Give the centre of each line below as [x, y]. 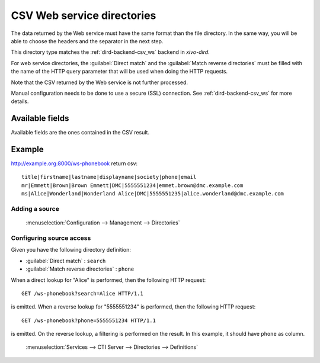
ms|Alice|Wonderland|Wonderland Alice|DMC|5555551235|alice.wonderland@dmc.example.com [153, 194]
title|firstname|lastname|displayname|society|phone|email [109, 177]
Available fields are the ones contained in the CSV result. [80, 133]
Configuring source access [51, 238]
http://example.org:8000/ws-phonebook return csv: [74, 163]
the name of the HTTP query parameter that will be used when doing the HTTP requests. [119, 72]
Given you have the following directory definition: [71, 250]
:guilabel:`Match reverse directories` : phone [80, 269]
